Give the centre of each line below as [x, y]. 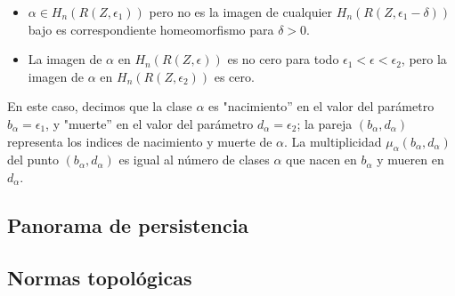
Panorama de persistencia [128, 224]
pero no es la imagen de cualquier [241, 12]
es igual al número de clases [194, 160]
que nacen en [321, 160]
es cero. [234, 76]
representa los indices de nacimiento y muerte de [140, 141]
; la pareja [325, 123]
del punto [33, 160]
